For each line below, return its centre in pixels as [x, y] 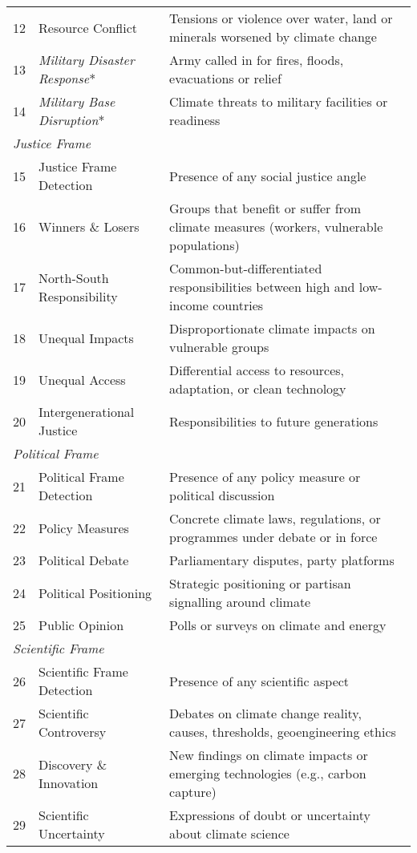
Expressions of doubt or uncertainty [270, 815]
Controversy [73, 732]
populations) [204, 245]
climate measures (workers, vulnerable [276, 226]
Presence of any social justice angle [268, 176]
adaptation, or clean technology [258, 388]
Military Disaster [87, 60]
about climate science [229, 833]
